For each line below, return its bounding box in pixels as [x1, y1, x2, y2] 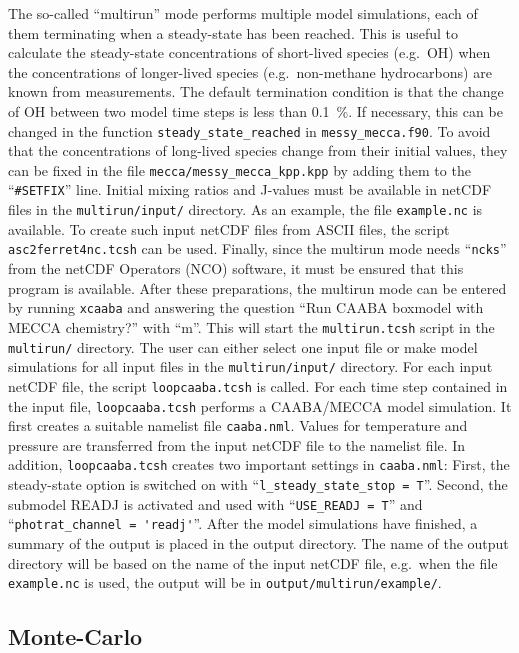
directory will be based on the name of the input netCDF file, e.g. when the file [8, 552, 498, 573]
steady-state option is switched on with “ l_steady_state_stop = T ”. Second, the [8, 474, 508, 495]
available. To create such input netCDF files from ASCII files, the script [8, 218, 450, 239]
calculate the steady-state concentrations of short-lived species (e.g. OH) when [8, 42, 491, 63]
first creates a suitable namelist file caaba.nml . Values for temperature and [8, 415, 468, 436]
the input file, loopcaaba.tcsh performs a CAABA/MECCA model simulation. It [8, 395, 512, 416]
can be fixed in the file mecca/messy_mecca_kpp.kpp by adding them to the [8, 159, 471, 180]
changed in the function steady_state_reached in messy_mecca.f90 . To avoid [8, 120, 491, 141]
